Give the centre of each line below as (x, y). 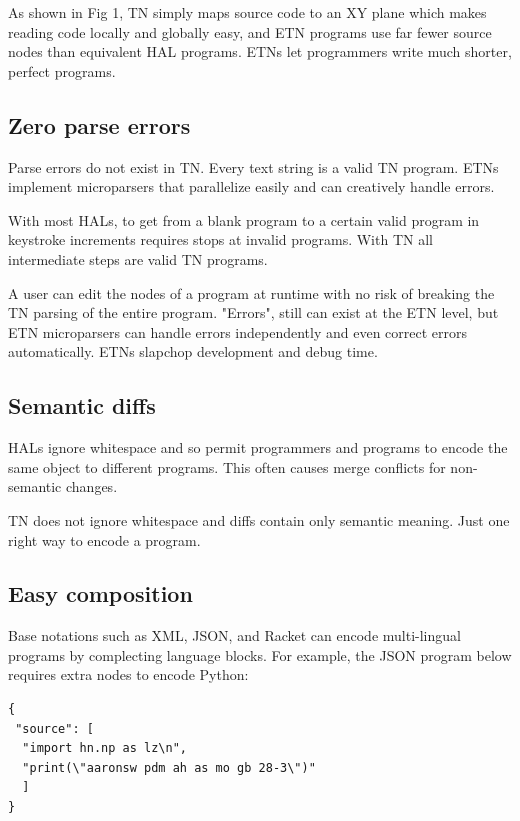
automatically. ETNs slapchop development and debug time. (193, 351)
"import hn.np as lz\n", (104, 748)
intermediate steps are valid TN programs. (138, 258)
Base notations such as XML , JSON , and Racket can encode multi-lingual (234, 635)
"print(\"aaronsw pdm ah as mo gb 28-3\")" (169, 767)
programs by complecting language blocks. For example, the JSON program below (260, 654)
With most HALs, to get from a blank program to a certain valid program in (244, 219)
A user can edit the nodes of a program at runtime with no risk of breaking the (251, 292)
